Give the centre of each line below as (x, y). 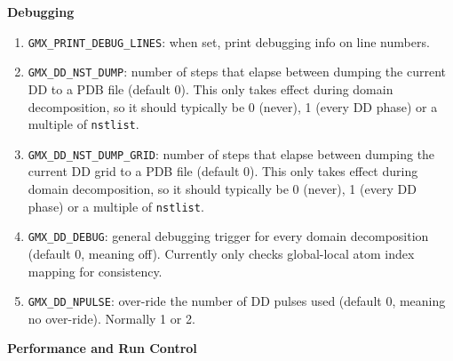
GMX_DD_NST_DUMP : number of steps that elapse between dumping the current (237, 72)
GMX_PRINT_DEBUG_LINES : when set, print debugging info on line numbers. (229, 41)
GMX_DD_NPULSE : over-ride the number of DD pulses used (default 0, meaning (237, 301)
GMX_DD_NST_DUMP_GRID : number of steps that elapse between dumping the (231, 153)
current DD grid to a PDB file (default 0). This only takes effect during (223, 171)
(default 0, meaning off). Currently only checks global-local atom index (221, 253)
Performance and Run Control (102, 348)
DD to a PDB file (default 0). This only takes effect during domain (211, 88)
